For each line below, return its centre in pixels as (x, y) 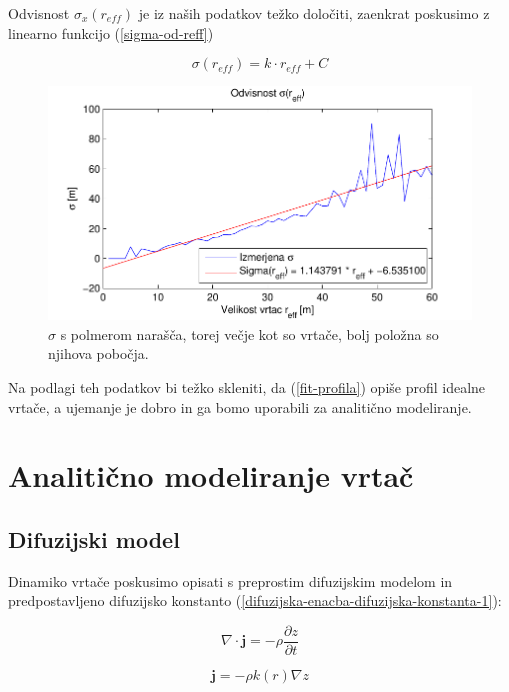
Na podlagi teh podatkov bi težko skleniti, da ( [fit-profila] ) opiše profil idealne (247, 386)
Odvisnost (39, 13)
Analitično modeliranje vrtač (211, 475)
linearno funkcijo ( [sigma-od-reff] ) (111, 32)
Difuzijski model (94, 538)
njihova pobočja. (98, 353)
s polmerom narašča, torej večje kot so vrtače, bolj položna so (249, 333)
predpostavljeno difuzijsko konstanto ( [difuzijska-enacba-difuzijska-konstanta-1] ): (255, 600)
